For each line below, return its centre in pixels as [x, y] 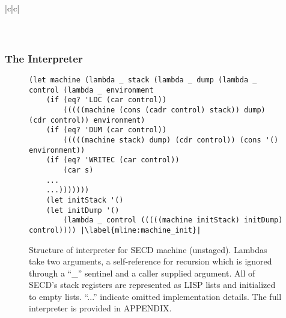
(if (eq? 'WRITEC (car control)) [113, 160]
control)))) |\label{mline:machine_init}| [115, 230]
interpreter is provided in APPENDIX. [100, 308]
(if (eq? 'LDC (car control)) [106, 100]
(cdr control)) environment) [87, 120]
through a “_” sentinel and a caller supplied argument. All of [142, 273]
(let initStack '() [85, 200]
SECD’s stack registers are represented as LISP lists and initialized [152, 285]
